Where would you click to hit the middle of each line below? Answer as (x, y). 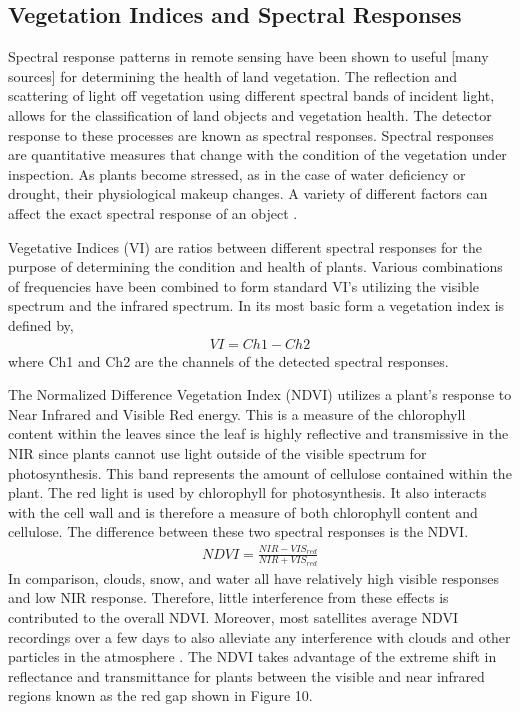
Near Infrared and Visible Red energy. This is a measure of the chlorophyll (237, 413)
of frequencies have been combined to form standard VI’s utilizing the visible (243, 285)
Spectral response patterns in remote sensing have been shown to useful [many (248, 56)
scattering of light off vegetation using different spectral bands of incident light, (251, 95)
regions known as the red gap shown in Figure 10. (160, 695)
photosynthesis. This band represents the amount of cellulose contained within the (260, 472)
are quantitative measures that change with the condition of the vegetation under (257, 154)
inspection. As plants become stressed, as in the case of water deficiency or (237, 173)
